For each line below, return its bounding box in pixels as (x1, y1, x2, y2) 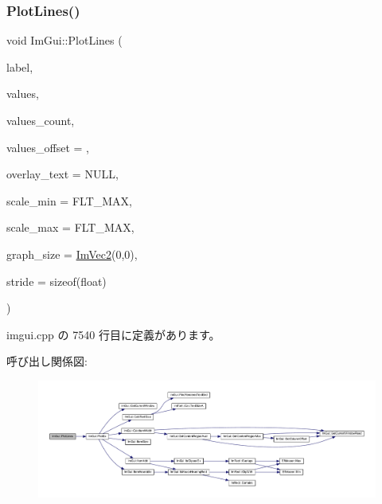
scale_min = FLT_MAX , (6, 192, 132, 209)
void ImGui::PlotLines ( (6, 32, 123, 49)
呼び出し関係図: (6, 353, 88, 369)
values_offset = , (6, 139, 89, 155)
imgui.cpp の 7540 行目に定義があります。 (6, 326, 220, 342)
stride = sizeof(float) (6, 272, 107, 289)
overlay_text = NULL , (6, 166, 119, 182)
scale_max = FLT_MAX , (6, 219, 134, 236)
